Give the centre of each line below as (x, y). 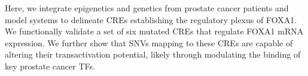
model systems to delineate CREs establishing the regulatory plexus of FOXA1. (151, 19)
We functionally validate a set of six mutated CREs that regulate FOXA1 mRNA (154, 31)
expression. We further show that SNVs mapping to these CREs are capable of (149, 42)
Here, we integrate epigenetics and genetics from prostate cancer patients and (147, 8)
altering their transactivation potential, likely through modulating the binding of (153, 54)
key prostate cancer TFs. (50, 66)
